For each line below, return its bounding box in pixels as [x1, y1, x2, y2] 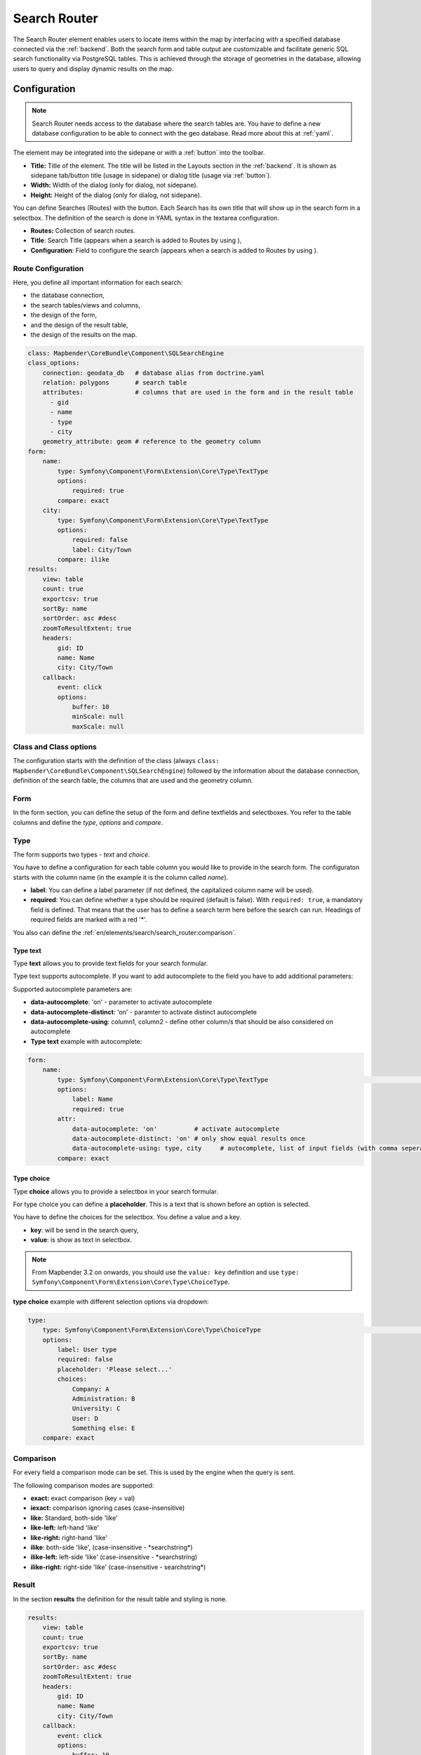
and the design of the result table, [30, 320, 129, 329]
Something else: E [72, 1424, 136, 1432]
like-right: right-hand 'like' [30, 1533, 108, 1542]
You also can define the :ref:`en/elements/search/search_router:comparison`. [13, 928, 236, 936]
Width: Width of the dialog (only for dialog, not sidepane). [30, 181, 199, 190]
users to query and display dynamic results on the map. [13, 64, 174, 73]
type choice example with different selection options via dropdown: [13, 1297, 209, 1306]
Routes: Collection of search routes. [30, 227, 136, 235]
